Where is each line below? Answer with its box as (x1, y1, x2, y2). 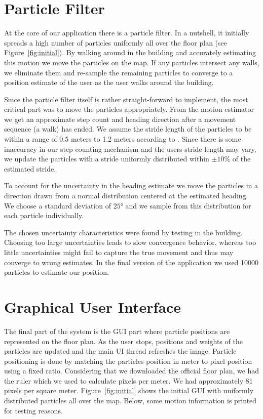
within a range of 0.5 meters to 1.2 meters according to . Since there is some (4, 134, 241, 144)
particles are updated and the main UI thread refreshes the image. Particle (4, 346, 237, 356)
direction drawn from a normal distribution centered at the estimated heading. (4, 190, 248, 201)
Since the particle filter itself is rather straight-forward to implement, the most (4, 94, 248, 104)
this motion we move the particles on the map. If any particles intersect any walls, (4, 57, 259, 67)
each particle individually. (4, 210, 84, 221)
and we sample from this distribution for (125, 200, 251, 211)
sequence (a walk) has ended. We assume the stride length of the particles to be (4, 123, 252, 134)
